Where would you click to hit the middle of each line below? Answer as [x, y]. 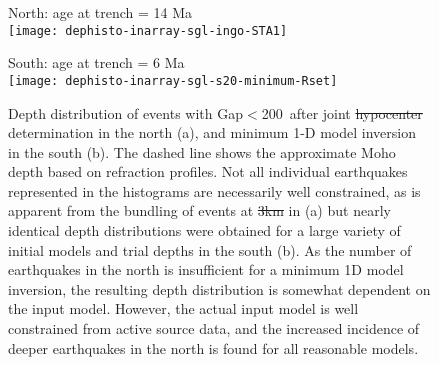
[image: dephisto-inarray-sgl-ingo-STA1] [148, 30]
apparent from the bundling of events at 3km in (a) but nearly [199, 210]
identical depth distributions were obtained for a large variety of [204, 230]
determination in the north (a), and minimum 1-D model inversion [212, 132]
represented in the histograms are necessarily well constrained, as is [214, 190]
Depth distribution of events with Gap [126, 112]
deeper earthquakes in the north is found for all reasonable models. [213, 347]
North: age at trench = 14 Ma [100, 12]
